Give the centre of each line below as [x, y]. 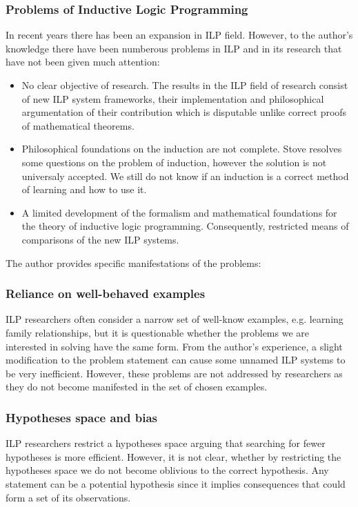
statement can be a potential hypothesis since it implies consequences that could [176, 483]
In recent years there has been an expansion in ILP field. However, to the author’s [179, 35]
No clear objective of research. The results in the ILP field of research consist [185, 85]
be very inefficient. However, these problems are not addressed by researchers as [174, 373]
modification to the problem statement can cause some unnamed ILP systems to [176, 360]
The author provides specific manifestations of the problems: [133, 262]
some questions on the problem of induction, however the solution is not [174, 162]
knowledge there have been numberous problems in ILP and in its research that [174, 48]
